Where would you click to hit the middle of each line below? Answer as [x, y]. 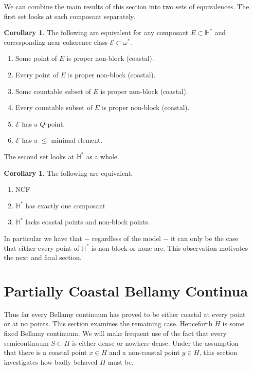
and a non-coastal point [145, 352]
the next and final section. [43, 257]
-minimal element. [76, 140]
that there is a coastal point [45, 352]
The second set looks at [39, 156]
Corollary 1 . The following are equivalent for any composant [96, 32]
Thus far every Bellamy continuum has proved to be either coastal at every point [125, 314]
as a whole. [103, 156]
